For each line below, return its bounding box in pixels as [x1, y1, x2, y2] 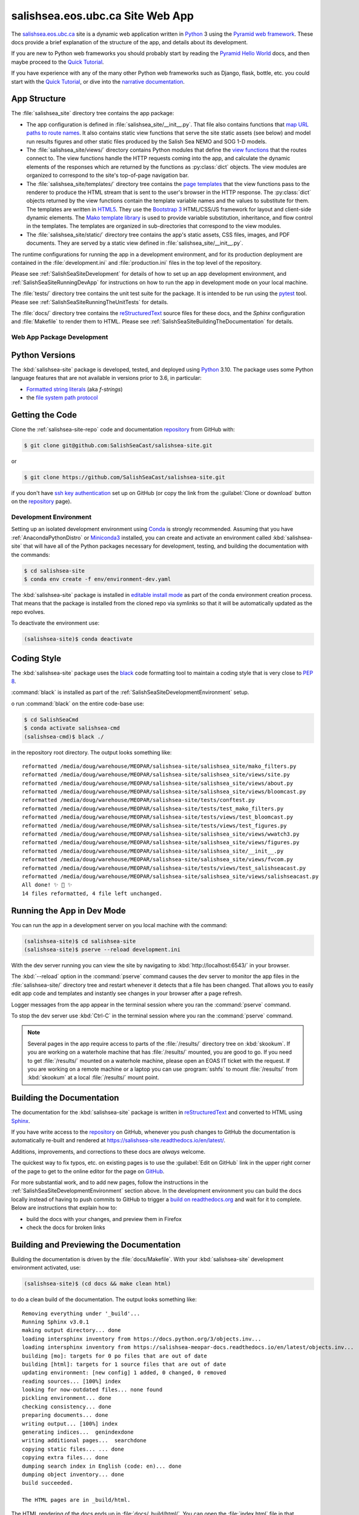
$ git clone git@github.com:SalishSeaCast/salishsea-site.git [24, 442, 212, 448]
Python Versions [11, 350, 76, 360]
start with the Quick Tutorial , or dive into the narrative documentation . [11, 78, 185, 85]
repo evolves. [11, 608, 45, 615]
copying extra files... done [22, 1454, 108, 1461]
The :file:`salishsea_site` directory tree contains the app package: [11, 110, 174, 117]
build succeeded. [22, 1479, 73, 1487]
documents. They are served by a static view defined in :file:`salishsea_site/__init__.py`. [26, 239, 243, 247]
